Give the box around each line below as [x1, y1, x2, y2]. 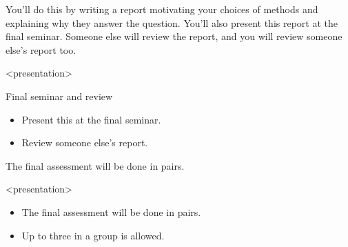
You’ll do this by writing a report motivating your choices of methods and [6, 2, 318, 16]
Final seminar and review [6, 88, 113, 103]
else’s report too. [6, 42, 76, 57]
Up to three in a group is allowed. [21, 228, 165, 242]
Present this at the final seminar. [21, 112, 161, 126]
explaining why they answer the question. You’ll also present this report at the [6, 15, 338, 30]
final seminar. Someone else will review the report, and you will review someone [6, 29, 342, 43]
